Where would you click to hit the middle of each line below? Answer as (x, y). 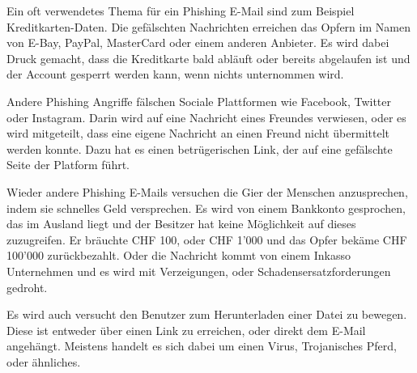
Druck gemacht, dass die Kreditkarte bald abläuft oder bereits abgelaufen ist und (208, 58)
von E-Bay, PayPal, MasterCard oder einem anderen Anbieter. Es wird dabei (198, 42)
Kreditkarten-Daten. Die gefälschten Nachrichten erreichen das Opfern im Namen (208, 26)
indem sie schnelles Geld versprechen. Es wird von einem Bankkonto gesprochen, (206, 208)
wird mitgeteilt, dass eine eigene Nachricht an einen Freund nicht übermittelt (198, 133)
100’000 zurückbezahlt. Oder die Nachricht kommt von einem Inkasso (179, 255)
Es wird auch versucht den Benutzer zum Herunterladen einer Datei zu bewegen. (207, 314)
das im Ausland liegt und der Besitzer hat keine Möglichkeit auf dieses (181, 224)
